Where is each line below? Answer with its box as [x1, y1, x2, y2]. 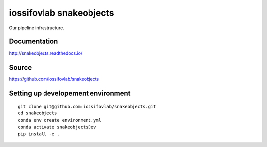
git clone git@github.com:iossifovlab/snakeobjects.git [18, 104, 156, 109]
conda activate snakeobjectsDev [18, 124, 96, 130]
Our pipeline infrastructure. [9, 25, 64, 31]
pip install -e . [18, 131, 60, 137]
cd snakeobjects [18, 110, 57, 116]
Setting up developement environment [9, 89, 131, 98]
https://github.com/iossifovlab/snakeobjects [9, 76, 99, 82]
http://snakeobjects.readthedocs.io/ [9, 50, 83, 56]
